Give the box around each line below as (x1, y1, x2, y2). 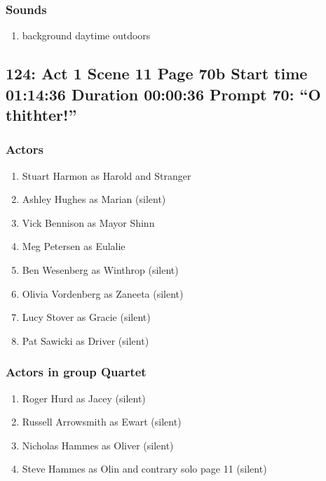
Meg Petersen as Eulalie (22, 239, 125, 253)
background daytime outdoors (22, 28, 151, 43)
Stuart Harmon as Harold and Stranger (22, 168, 191, 183)
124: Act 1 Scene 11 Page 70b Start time (6, 62, 308, 84)
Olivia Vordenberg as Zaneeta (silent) (22, 286, 184, 301)
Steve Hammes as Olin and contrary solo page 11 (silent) (22, 461, 267, 476)
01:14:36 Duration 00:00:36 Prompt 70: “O (6, 83, 321, 105)
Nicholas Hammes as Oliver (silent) (22, 437, 174, 452)
